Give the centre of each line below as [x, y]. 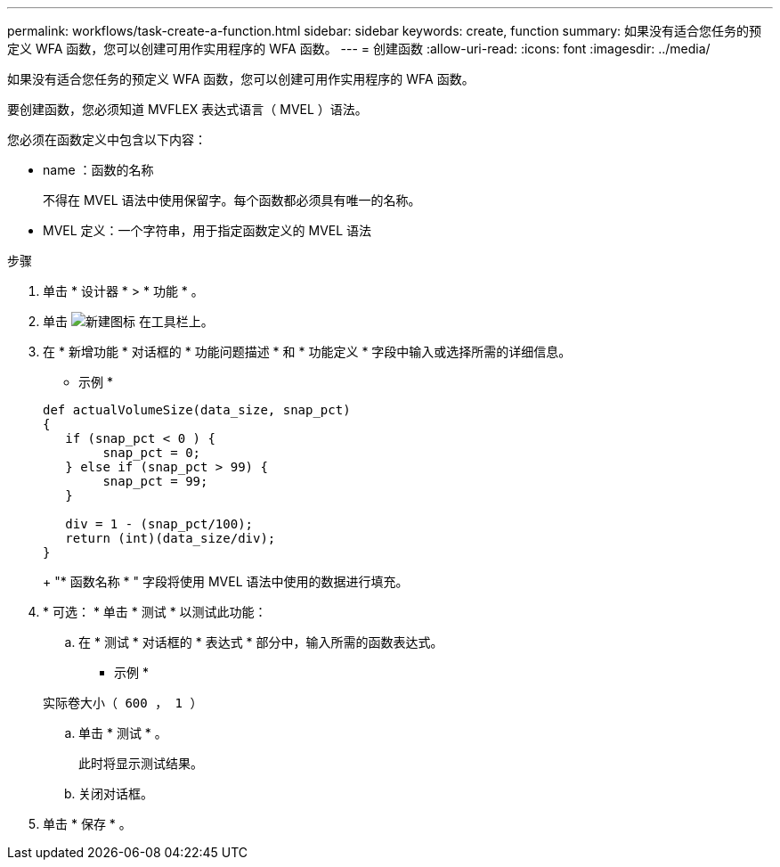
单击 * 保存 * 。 [87, 824]
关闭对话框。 [116, 793]
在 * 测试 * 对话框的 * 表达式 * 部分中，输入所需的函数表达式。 [261, 642]
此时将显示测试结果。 [141, 763]
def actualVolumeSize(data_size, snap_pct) [197, 410]
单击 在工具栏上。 [128, 321]
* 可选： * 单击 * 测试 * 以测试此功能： [155, 612]
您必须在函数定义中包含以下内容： [107, 139]
